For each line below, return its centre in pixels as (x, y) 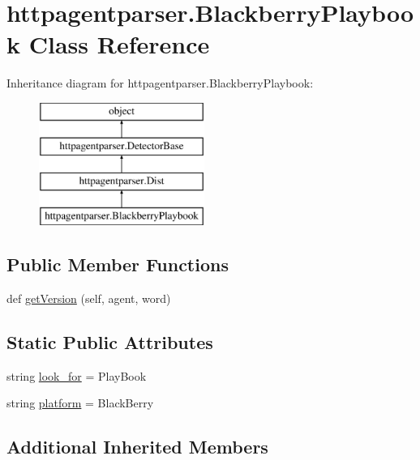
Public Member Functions (118, 264)
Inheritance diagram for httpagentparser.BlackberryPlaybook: (160, 83)
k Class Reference (108, 44)
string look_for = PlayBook (77, 375)
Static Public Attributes (110, 341)
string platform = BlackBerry (80, 403)
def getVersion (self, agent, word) (89, 298)
